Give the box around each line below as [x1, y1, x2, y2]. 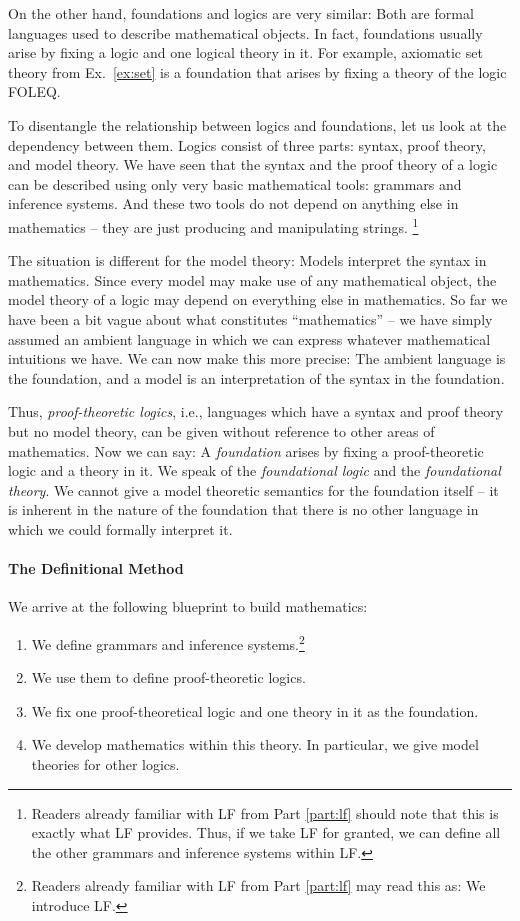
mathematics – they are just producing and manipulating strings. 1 [8, 213, 419, 237]
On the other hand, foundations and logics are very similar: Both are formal [8, 3, 474, 23]
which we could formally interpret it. [8, 518, 233, 539]
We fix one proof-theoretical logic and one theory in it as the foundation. [31, 700, 479, 721]
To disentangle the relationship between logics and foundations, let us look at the [8, 114, 507, 135]
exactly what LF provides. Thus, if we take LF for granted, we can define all [31, 822, 501, 843]
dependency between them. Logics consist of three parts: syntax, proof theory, [8, 134, 486, 155]
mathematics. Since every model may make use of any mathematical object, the [8, 269, 497, 290]
